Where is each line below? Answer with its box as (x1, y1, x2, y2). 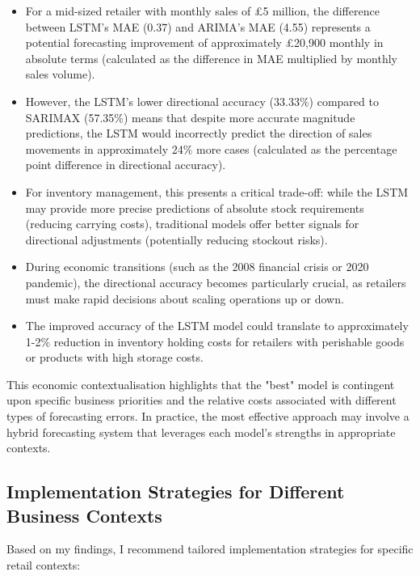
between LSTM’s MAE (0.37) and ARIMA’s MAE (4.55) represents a (25, 18, 371, 35)
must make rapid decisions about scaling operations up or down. (25, 290, 344, 307)
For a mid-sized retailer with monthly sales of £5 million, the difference (25, 2, 380, 19)
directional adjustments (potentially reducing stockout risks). (25, 231, 328, 248)
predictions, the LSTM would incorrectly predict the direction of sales (25, 125, 372, 142)
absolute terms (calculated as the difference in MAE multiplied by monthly (25, 49, 397, 66)
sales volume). (25, 66, 95, 83)
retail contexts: (6, 557, 81, 574)
